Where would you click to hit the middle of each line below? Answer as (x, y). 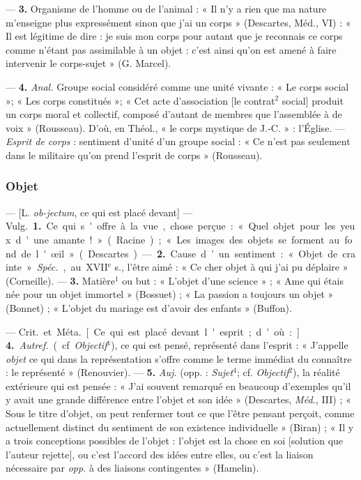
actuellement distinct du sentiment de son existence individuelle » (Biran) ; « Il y (180, 427)
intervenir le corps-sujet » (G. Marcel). (89, 63)
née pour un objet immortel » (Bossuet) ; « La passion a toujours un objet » (170, 294)
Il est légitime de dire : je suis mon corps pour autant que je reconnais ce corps (174, 36)
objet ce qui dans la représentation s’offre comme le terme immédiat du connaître (179, 358)
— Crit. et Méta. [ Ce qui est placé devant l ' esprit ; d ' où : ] (153, 331)
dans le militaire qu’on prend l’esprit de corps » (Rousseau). (134, 155)
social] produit (313, 100)
